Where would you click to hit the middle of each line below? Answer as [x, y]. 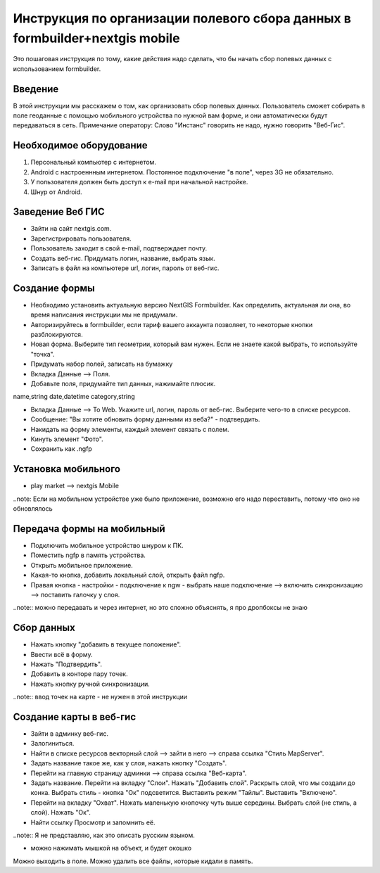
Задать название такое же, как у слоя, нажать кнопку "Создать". [129, 763]
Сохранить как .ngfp [62, 449]
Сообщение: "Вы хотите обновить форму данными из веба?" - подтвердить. [145, 419]
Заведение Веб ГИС [59, 212]
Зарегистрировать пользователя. [81, 238]
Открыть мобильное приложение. [82, 565]
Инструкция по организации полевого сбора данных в [182, 18]
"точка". [43, 354]
